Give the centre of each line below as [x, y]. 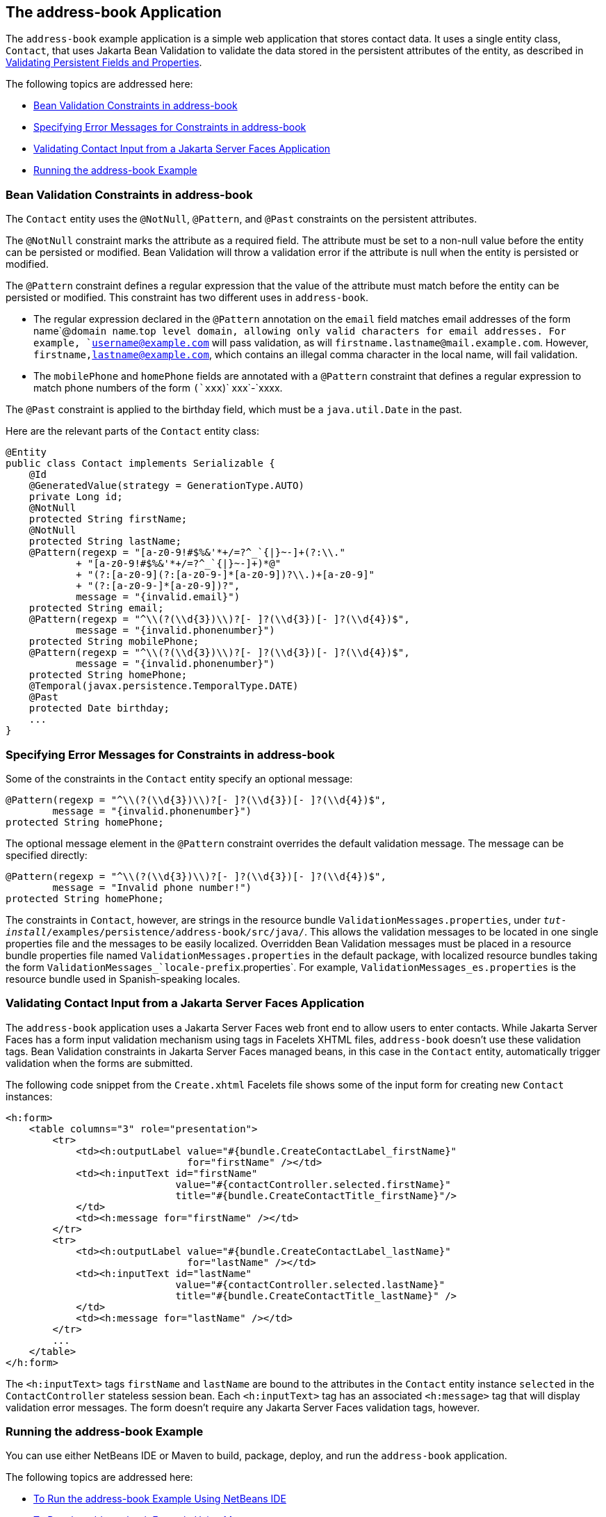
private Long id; [76, 497]
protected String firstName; [108, 519]
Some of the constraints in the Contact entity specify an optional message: [179, 778]
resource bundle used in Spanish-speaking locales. [123, 979]
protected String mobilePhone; [114, 642]
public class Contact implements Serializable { [140, 464]
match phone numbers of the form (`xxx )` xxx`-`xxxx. [158, 388]
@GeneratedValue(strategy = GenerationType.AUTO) [166, 486]
